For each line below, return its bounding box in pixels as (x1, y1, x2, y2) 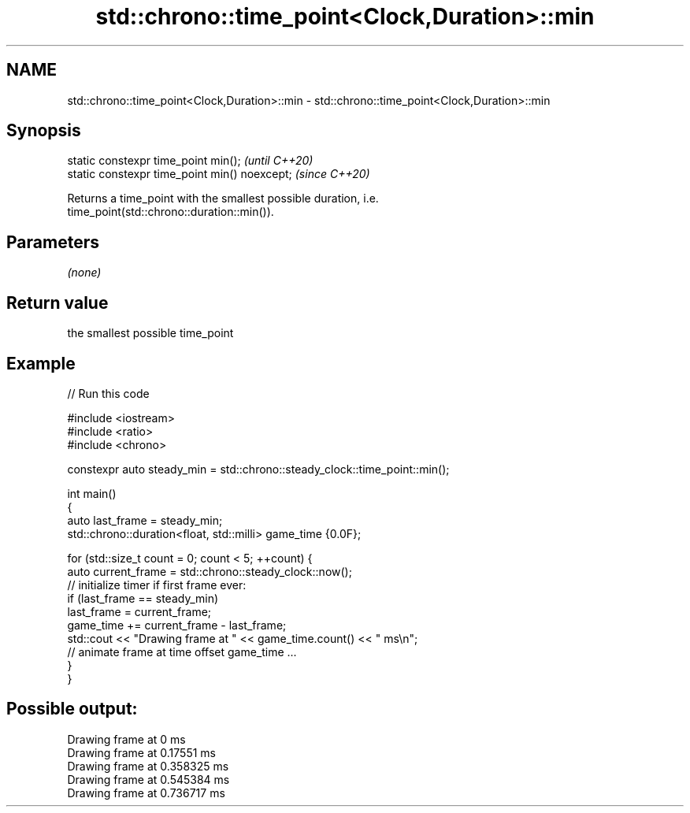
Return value (6, 292, 109, 313)
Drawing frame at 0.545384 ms (67, 772, 230, 786)
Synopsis (6, 121, 81, 141)
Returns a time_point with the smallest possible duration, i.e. (67, 191, 379, 206)
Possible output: (6, 699, 138, 719)
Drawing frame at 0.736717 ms (67, 785, 225, 800)
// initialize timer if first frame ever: (67, 577, 247, 592)
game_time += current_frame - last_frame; (67, 618, 287, 632)
